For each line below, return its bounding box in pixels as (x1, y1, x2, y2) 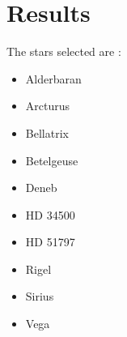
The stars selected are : (6, 43, 121, 60)
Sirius (25, 288, 54, 305)
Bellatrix (25, 124, 69, 141)
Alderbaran (25, 70, 82, 87)
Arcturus (25, 97, 70, 114)
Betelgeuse (25, 151, 78, 168)
